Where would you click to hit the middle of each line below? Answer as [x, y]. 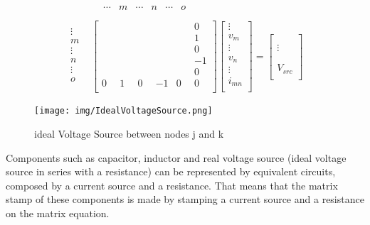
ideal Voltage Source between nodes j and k [129, 133]
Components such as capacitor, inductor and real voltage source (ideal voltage [176, 157]
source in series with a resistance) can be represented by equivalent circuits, [171, 171]
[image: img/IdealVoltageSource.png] [123, 111]
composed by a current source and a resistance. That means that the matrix [172, 185]
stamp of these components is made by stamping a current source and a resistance [185, 199]
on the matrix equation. [58, 213]
